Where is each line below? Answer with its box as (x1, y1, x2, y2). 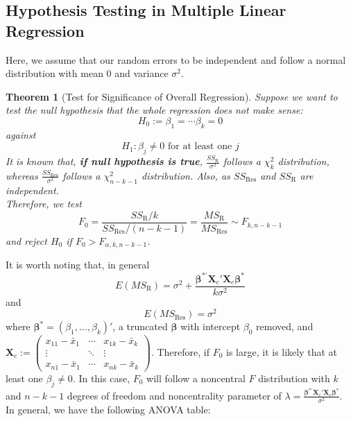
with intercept (180, 319, 241, 334)
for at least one (167, 141, 232, 152)
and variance (114, 66, 169, 80)
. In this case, (72, 370, 130, 385)
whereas (6, 168, 38, 182)
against (6, 127, 36, 141)
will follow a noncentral (146, 370, 246, 385)
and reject (6, 234, 47, 248)
